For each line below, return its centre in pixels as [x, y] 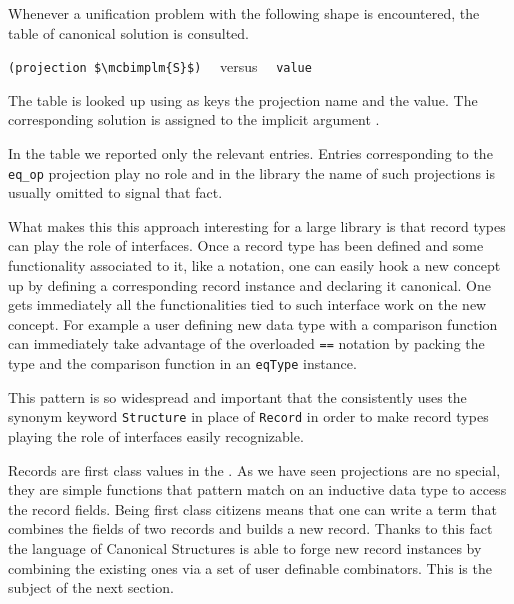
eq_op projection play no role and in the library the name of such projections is [251, 172]
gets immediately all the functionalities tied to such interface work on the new [247, 304]
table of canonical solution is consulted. [128, 32]
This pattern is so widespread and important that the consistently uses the [237, 396]
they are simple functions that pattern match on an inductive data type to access [257, 489]
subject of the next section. [91, 587]
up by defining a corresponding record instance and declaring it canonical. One [250, 284]
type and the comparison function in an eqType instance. [182, 363]
